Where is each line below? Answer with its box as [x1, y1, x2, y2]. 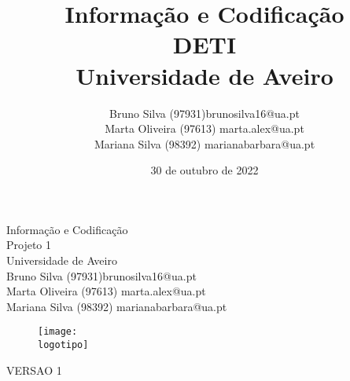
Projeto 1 [6, 236, 52, 253]
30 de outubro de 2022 [150, 162, 259, 178]
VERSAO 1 [6, 361, 62, 378]
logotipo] [38, 339, 89, 351]
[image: [38, 326, 78, 338]
